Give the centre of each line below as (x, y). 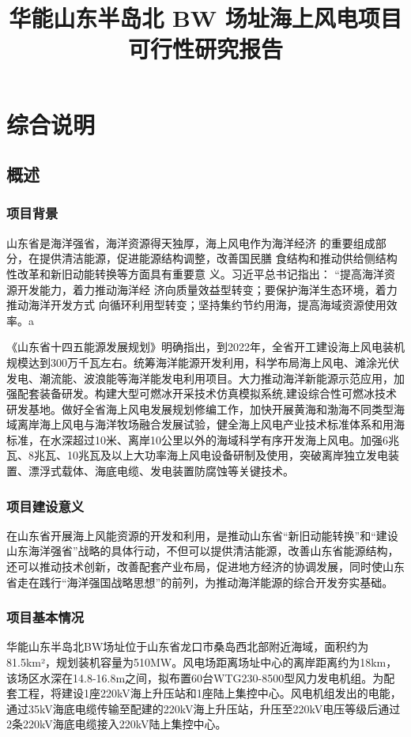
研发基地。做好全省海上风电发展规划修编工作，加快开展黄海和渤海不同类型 (200, 408)
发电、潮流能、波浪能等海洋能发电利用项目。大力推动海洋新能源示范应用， (200, 378)
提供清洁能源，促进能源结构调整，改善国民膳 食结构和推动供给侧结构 (218, 258)
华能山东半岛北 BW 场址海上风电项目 (205, 18)
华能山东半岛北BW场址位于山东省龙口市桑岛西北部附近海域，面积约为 (188, 646)
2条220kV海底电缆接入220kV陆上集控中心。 (117, 724)
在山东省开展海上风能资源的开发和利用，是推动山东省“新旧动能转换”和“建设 (202, 535)
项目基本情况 (45, 617)
